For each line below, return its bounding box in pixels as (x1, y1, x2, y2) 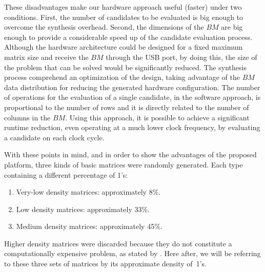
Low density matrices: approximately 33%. (16, 203, 150, 214)
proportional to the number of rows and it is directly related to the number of (4, 101, 249, 112)
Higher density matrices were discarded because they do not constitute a (4, 238, 232, 248)
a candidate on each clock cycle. (4, 132, 105, 142)
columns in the (4, 112, 51, 122)
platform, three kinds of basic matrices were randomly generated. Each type (4, 159, 243, 170)
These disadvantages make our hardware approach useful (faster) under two (4, 2, 242, 12)
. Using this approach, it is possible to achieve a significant (65, 112, 250, 122)
